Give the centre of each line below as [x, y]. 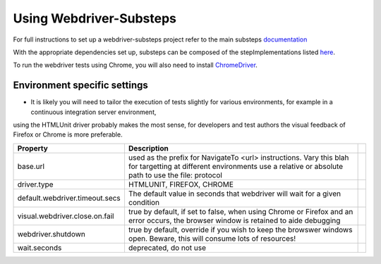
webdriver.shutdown [52, 234]
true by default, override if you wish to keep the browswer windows [240, 230]
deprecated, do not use [167, 248]
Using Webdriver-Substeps [95, 18]
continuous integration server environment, [93, 112]
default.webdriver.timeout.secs [69, 198]
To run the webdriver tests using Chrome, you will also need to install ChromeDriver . [135, 65]
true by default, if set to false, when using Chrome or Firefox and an [241, 211]
